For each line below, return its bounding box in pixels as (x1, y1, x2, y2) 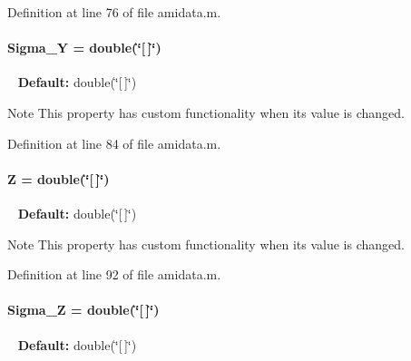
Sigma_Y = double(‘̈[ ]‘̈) (7, 38, 161, 57)
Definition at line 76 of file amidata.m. (7, 3, 221, 21)
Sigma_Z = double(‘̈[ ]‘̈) (7, 300, 160, 319)
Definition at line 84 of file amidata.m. (7, 133, 221, 152)
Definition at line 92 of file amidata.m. (7, 265, 221, 284)
